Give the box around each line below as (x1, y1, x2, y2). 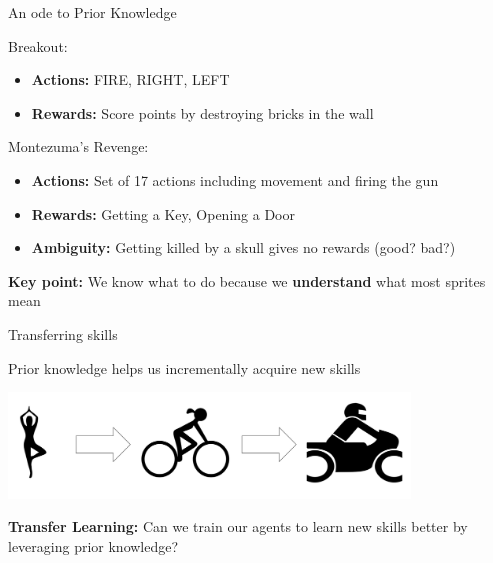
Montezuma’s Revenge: (8, 136, 149, 157)
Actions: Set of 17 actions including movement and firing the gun (31, 169, 439, 190)
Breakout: (8, 35, 68, 56)
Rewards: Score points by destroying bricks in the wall (31, 102, 374, 123)
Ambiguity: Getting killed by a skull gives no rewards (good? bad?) (31, 237, 456, 258)
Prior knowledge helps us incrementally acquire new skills (8, 357, 361, 378)
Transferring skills (8, 323, 118, 344)
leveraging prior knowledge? (8, 536, 179, 556)
